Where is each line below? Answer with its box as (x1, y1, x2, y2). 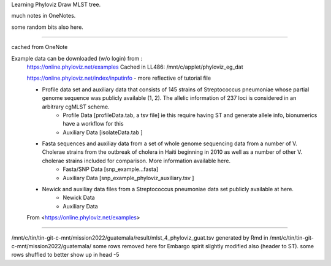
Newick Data (63, 194, 95, 202)
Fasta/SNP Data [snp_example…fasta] (63, 165, 159, 173)
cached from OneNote (11, 44, 68, 51)
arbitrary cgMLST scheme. (42, 103, 110, 110)
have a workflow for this (63, 120, 124, 127)
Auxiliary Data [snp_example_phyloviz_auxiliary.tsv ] (63, 174, 194, 181)
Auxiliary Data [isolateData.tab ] (63, 129, 143, 136)
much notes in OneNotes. (11, 12, 76, 20)
